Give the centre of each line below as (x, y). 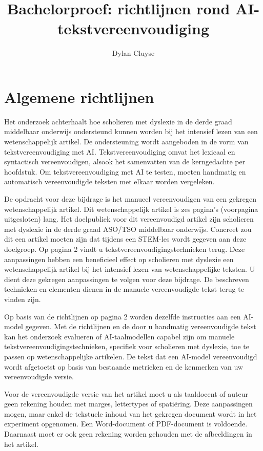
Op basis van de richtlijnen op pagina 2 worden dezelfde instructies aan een (123, 316)
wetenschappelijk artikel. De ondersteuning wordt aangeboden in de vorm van (126, 142)
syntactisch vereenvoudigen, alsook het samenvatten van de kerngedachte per (125, 162)
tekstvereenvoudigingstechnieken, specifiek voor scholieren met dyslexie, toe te (127, 346)
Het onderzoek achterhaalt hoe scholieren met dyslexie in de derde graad (118, 121)
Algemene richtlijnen (79, 96)
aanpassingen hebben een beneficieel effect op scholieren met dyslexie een (119, 259)
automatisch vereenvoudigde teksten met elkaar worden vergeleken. (109, 181)
